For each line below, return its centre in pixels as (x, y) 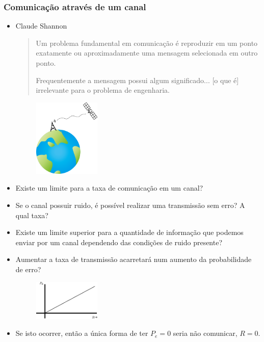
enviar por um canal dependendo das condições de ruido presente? (119, 242)
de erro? (28, 269)
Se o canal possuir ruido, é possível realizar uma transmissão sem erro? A (130, 205)
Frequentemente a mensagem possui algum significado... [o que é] (137, 80)
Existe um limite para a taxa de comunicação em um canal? (109, 188)
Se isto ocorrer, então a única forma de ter (82, 333)
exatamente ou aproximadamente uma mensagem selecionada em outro (147, 53)
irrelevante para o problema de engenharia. (103, 90)
